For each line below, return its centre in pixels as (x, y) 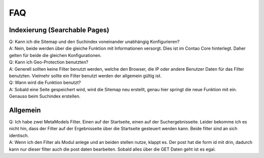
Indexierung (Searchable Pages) (59, 30)
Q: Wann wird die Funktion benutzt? (45, 82)
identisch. (19, 135)
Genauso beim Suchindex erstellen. (45, 96)
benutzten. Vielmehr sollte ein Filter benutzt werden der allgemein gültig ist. (85, 76)
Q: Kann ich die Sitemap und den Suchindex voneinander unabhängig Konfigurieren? (94, 42)
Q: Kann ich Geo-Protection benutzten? (49, 62)
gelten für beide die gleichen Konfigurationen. (55, 55)
